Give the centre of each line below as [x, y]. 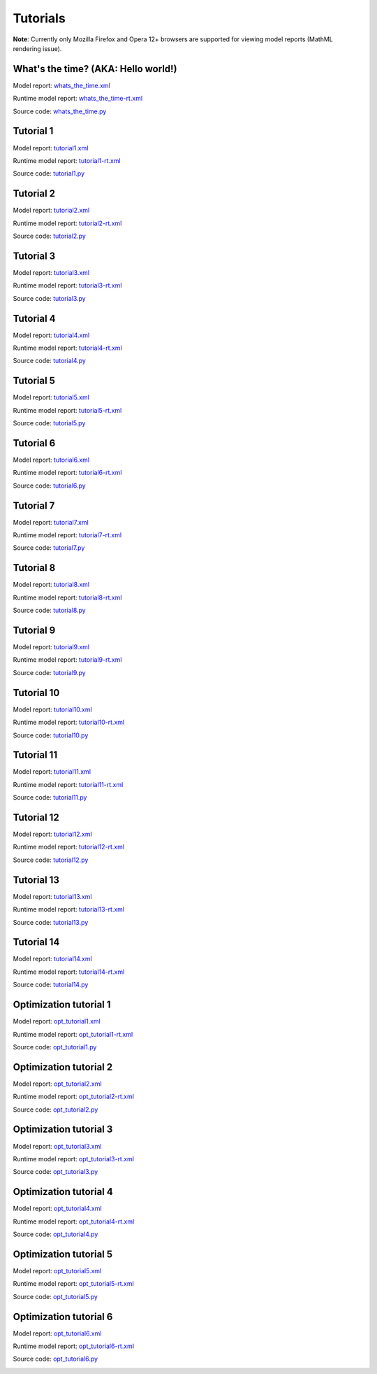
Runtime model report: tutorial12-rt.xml [69, 847]
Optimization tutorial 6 [63, 1316]
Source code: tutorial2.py [50, 236]
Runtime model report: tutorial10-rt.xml [69, 722]
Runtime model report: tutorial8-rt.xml [67, 597]
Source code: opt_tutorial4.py [56, 1234]
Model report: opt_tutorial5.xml [57, 1270]
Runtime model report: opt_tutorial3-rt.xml [73, 1159]
